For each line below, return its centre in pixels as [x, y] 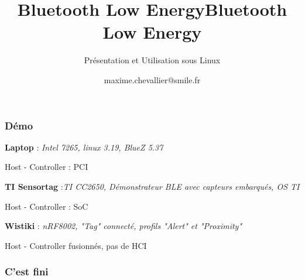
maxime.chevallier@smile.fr [152, 79]
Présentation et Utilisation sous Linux [152, 60]
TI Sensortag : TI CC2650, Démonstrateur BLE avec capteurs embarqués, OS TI [152, 186]
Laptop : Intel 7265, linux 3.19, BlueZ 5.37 [84, 147]
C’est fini [27, 272]
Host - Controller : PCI [47, 167]
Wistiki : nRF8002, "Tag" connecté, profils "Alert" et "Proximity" [124, 226]
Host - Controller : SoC [47, 206]
